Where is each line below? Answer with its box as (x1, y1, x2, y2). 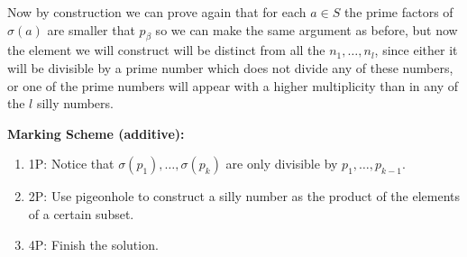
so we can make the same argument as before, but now (155, 20, 458, 39)
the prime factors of (343, 3, 453, 21)
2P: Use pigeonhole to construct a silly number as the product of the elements (28, 187, 461, 206)
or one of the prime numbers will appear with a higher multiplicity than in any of (7, 76, 459, 95)
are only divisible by (225, 154, 338, 173)
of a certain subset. (28, 204, 134, 223)
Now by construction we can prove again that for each (7, 3, 307, 21)
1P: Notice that (28, 154, 114, 173)
